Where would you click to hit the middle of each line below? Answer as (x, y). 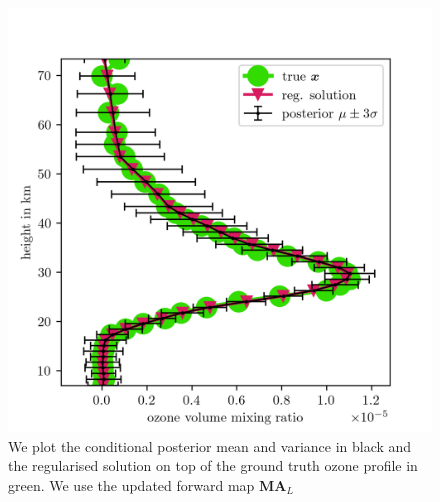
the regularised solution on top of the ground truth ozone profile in (213, 465)
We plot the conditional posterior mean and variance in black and (210, 445)
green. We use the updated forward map (131, 484)
